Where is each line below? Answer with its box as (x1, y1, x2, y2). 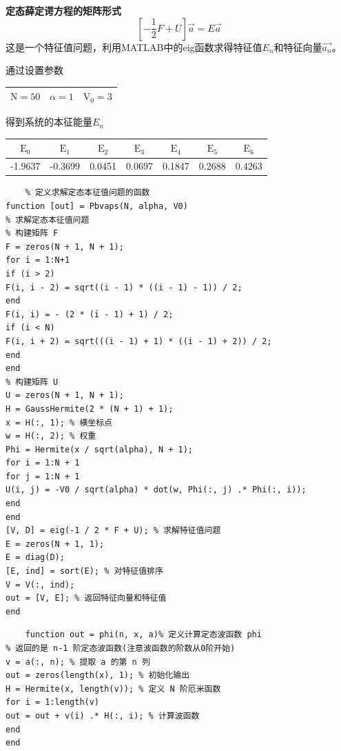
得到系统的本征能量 (6, 114, 92, 129)
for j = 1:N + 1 (6, 471, 80, 481)
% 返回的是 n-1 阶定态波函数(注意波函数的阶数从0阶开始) (6, 643, 236, 653)
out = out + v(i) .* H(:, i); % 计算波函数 (6, 710, 200, 721)
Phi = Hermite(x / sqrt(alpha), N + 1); (6, 444, 194, 454)
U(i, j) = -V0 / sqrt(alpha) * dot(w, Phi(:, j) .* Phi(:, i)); (6, 485, 307, 495)
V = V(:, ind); (6, 579, 75, 590)
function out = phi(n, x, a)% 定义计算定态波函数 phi (25, 630, 262, 640)
